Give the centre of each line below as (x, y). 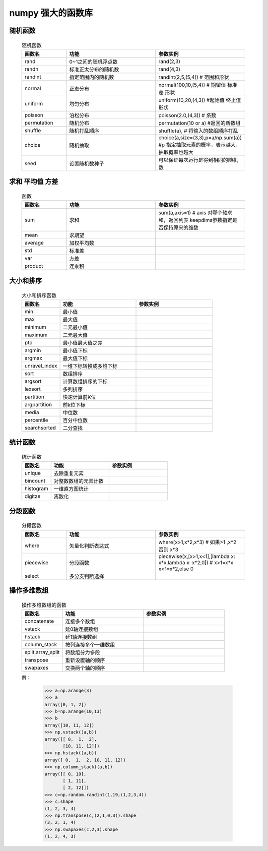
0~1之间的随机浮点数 (93, 61)
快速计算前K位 (79, 397)
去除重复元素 (69, 474)
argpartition (38, 404)
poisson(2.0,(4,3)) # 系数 (187, 115)
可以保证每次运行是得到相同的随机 (198, 160)
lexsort (33, 389)
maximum (36, 335)
